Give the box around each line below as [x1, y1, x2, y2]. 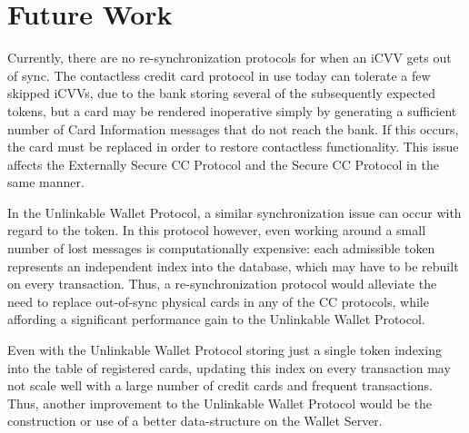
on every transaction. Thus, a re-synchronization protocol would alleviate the [7, 274, 437, 293]
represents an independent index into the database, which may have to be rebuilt [7, 256, 459, 275]
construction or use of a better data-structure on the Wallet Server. [7, 411, 383, 430]
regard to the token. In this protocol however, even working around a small [7, 221, 426, 240]
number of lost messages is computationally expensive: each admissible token [7, 239, 435, 258]
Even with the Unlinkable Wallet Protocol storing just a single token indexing [7, 340, 442, 359]
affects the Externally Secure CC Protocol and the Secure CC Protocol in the [7, 154, 439, 173]
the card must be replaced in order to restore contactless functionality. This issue [7, 137, 459, 156]
